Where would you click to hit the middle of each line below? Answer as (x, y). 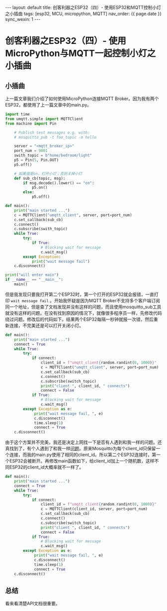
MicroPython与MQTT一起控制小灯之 (81, 54)
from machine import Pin (31, 123)
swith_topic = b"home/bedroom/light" (53, 155)
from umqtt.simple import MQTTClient (44, 119)
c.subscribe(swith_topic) (41, 229)
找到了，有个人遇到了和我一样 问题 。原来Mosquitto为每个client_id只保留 (83, 449)
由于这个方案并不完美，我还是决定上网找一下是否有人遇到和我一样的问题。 (81, 442)
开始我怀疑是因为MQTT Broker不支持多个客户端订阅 (107, 300)
